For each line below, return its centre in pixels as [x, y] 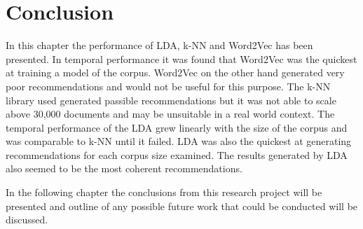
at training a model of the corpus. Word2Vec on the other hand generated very [175, 72]
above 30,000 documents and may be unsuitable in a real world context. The [170, 114]
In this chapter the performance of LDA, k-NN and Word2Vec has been [159, 45]
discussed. [27, 220]
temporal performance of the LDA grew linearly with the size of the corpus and [177, 127]
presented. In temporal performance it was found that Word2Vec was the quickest [181, 58]
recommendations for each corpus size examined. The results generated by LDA [177, 154]
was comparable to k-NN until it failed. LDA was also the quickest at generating [179, 141]
